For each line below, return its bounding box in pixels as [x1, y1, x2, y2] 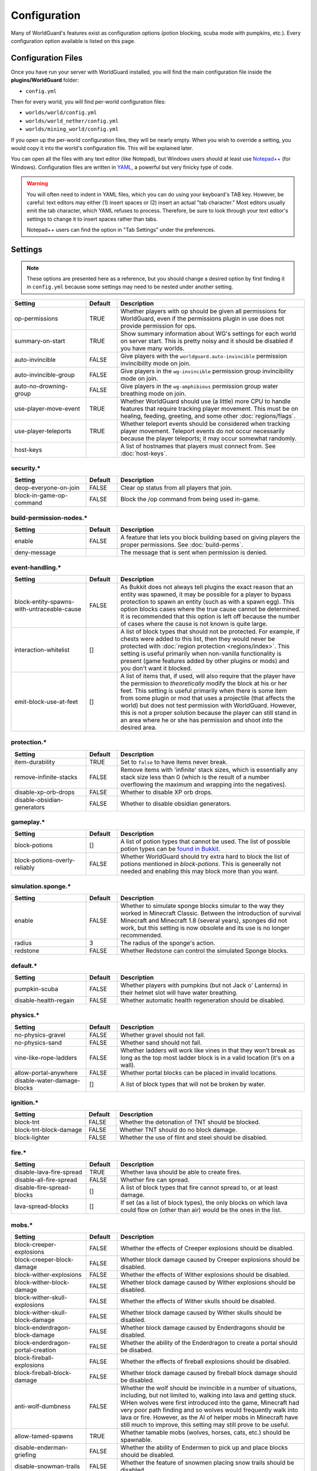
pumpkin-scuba [14, 984, 59, 993]
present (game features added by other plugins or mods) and [120, 657, 290, 665]
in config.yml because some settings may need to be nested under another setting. [26, 283, 234, 291]
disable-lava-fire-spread [14, 1168, 82, 1176]
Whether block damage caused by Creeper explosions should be [120, 1255, 300, 1263]
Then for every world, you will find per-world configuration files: [11, 98, 166, 105]
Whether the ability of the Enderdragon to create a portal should [120, 1339, 298, 1347]
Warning [26, 180, 48, 187]
